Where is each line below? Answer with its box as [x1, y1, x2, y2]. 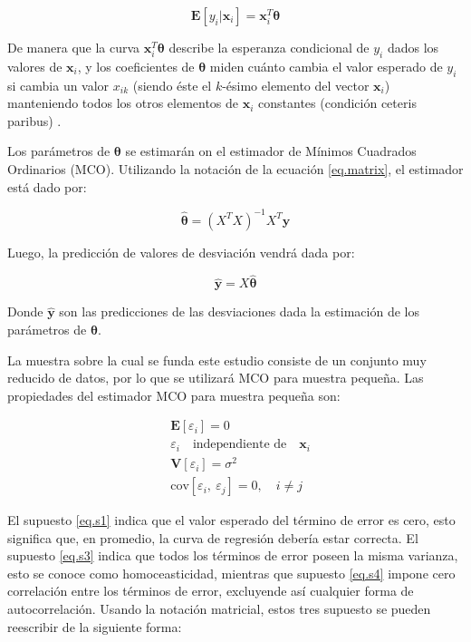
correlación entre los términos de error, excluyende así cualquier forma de [7, 581, 414, 600]
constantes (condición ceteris [258, 93, 417, 112]
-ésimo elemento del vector [222, 75, 370, 94]
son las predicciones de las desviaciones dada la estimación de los [59, 302, 419, 321]
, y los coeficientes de [77, 56, 195, 75]
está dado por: [7, 177, 87, 196]
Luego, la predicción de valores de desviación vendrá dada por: [7, 242, 355, 261]
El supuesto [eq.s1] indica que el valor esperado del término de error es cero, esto [7, 511, 456, 530]
